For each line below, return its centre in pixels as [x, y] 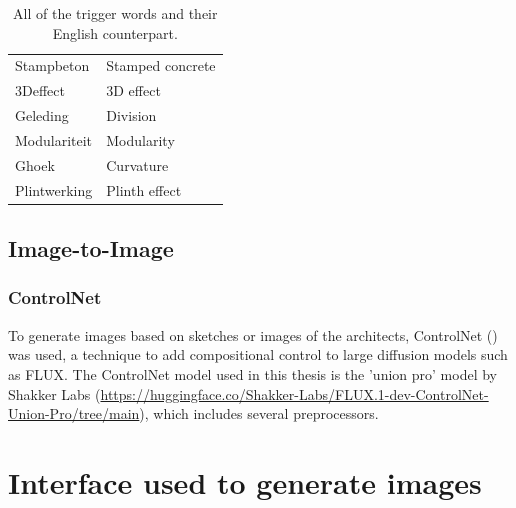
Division [131, 115]
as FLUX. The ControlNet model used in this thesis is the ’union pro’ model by [252, 373]
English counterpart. [115, 32]
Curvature [137, 164]
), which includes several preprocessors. [259, 413]
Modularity [140, 139]
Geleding [42, 115]
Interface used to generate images [245, 481]
